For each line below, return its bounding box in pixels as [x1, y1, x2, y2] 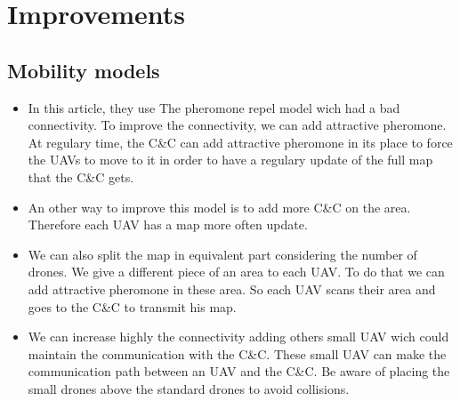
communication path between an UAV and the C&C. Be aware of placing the [28, 362, 450, 381]
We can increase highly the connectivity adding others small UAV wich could [28, 327, 449, 346]
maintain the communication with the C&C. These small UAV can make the [28, 344, 447, 363]
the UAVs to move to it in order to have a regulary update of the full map [28, 150, 433, 169]
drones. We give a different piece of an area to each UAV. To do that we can [28, 262, 445, 281]
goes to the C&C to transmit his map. [28, 297, 237, 316]
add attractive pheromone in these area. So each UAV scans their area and [28, 279, 436, 298]
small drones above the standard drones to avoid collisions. [28, 379, 350, 397]
